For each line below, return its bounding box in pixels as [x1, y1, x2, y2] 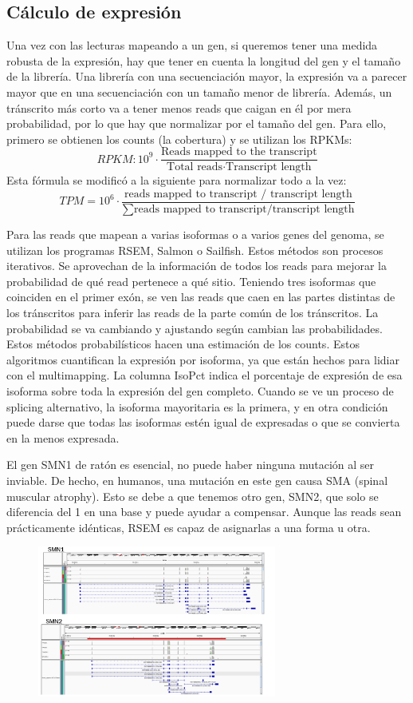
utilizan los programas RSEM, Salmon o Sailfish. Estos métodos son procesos [6, 241, 383, 258]
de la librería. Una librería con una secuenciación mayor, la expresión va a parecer [6, 68, 407, 85]
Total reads [167, 161, 223, 173]
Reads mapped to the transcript [161, 146, 317, 158]
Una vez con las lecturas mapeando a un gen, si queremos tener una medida [6, 37, 378, 54]
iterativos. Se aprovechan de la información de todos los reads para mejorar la [6, 257, 387, 274]
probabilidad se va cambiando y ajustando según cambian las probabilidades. [6, 320, 383, 336]
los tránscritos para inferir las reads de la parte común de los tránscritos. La [6, 304, 379, 321]
